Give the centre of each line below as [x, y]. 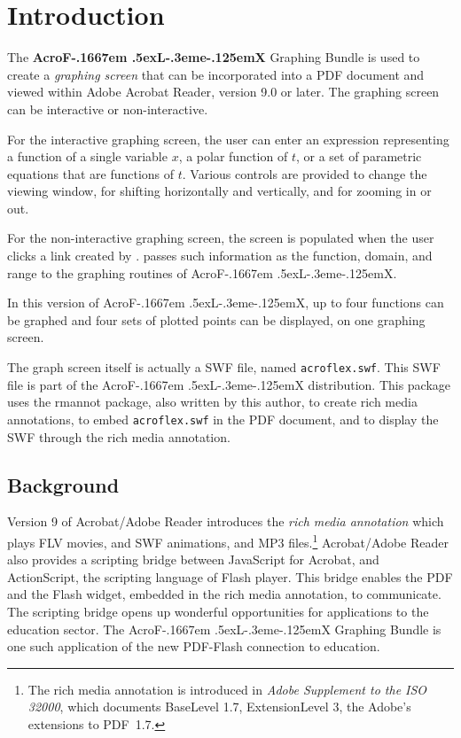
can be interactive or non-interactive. [108, 109]
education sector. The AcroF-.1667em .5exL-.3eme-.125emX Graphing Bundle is [224, 629]
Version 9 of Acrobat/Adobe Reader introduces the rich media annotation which [226, 521]
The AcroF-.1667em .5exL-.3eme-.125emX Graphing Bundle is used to [214, 57]
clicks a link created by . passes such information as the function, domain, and [220, 256]
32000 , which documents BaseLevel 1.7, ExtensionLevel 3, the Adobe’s [219, 707]
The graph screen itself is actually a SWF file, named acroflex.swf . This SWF [224, 367]
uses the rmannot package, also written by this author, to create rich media [212, 402]
